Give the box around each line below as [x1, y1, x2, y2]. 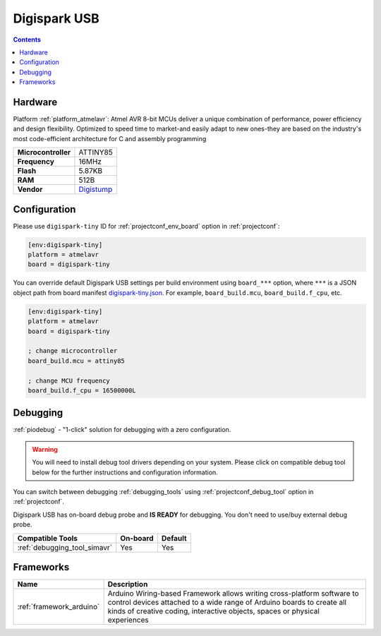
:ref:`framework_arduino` [17, 602, 100, 612]
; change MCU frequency [28, 376, 111, 385]
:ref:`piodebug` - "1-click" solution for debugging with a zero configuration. [13, 426, 231, 434]
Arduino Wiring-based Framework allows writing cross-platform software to [107, 589, 359, 599]
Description [107, 580, 148, 589]
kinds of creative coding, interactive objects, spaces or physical [107, 606, 320, 616]
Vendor [17, 184, 43, 194]
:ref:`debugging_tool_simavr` [17, 542, 113, 552]
